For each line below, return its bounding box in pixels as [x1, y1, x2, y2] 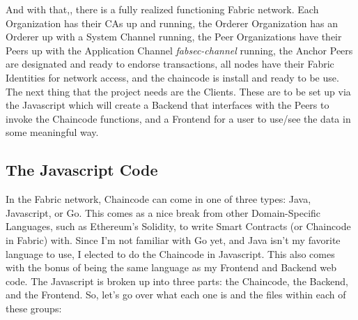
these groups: [6, 300, 62, 315]
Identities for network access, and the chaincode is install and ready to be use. [6, 70, 339, 84]
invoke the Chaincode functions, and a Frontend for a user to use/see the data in [6, 111, 351, 125]
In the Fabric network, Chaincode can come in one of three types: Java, [6, 192, 311, 206]
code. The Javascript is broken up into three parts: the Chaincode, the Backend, [6, 273, 348, 288]
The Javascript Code [6, 159, 158, 181]
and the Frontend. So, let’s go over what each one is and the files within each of [6, 287, 346, 302]
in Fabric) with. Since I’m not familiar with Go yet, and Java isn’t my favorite [6, 232, 341, 247]
